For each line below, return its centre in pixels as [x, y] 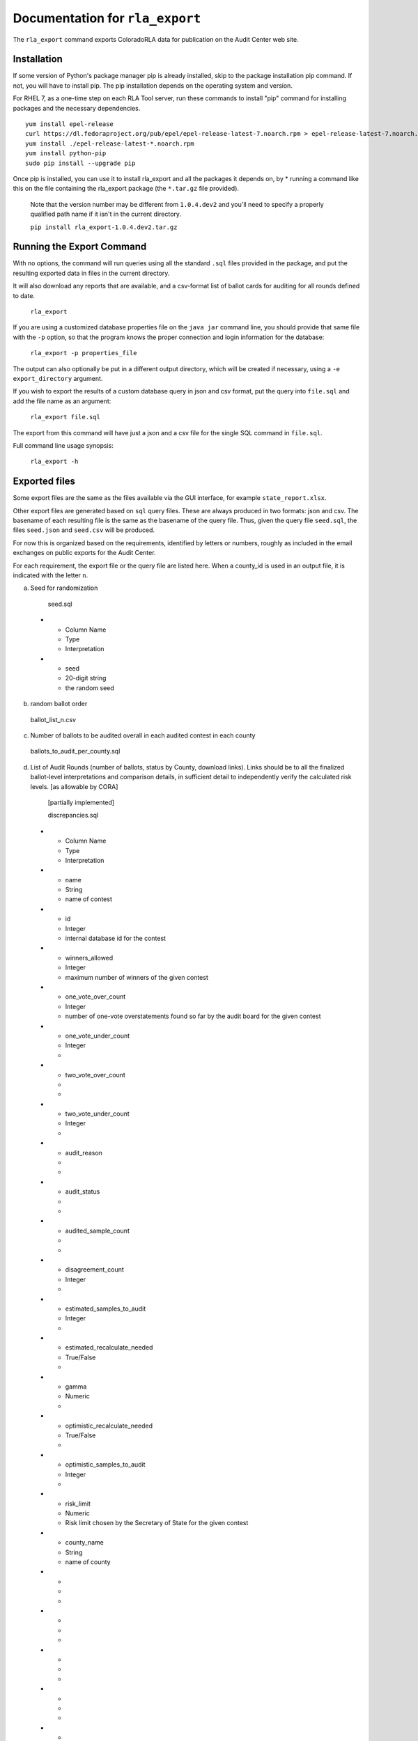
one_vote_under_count [98, 1036]
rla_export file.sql [65, 417]
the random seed [90, 688]
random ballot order [59, 704]
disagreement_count [95, 1270]
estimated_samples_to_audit [106, 1309]
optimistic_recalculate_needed [109, 1426]
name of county [88, 1562]
